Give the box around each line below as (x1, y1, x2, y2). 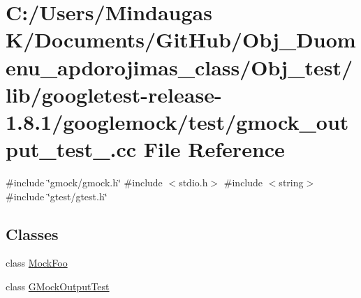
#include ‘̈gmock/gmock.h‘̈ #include (6, 175, 163, 190)
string (279, 175, 304, 190)
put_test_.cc (6, 135, 137, 163)
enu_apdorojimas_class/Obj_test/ (6, 52, 353, 81)
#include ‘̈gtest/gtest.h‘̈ (6, 188, 108, 203)
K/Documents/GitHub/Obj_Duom (6, 25, 356, 54)
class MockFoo (6, 255, 68, 270)
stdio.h (179, 175, 208, 190)
